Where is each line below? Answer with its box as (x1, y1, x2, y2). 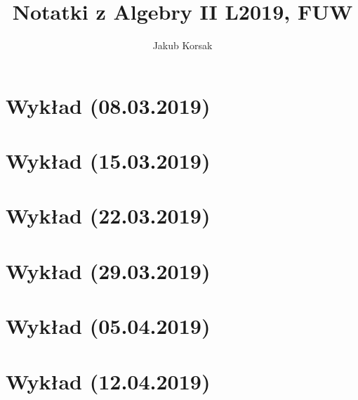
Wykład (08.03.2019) (6, 91, 211, 120)
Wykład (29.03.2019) (6, 256, 211, 285)
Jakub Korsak (152, 38, 213, 53)
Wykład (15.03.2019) (6, 146, 211, 175)
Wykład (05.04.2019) (6, 311, 211, 340)
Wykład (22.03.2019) (6, 201, 211, 230)
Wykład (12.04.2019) (6, 366, 211, 395)
